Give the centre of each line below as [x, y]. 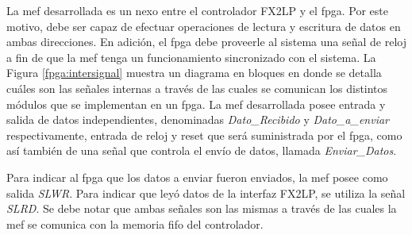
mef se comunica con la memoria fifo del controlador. [135, 223]
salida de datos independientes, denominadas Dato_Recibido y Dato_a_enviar [198, 119]
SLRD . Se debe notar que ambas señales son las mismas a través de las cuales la [202, 208]
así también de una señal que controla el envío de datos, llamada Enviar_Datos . [202, 150]
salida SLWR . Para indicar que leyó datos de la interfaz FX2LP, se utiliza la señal [206, 193]
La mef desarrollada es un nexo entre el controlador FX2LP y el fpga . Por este [197, 10]
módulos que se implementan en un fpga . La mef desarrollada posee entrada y [196, 104]
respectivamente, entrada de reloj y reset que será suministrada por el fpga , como [204, 135]
